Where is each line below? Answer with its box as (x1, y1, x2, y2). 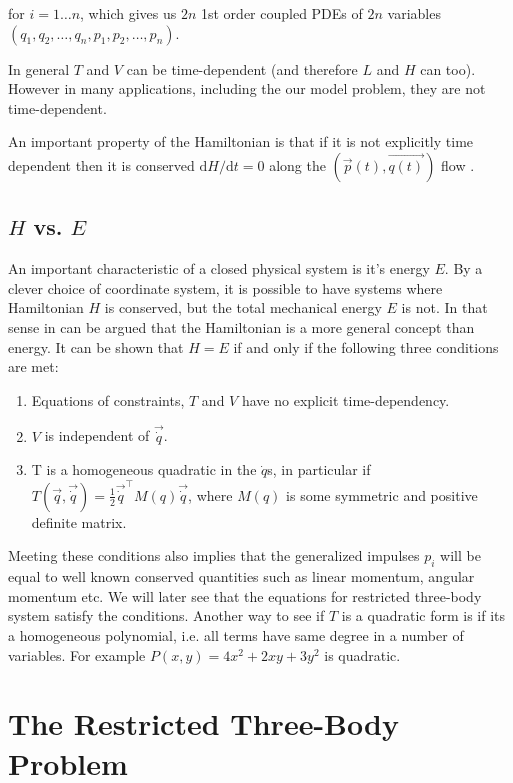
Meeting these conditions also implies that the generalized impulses (8, 545, 420, 566)
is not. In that (401, 297, 488, 318)
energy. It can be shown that (8, 336, 184, 357)
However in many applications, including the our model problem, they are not (8, 78, 486, 99)
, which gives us (80, 3, 177, 23)
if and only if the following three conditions (233, 336, 499, 357)
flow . (441, 154, 475, 175)
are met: (8, 356, 59, 377)
